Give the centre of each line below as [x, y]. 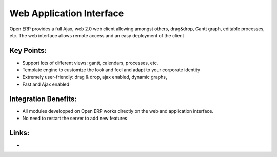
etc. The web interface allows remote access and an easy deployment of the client [97, 35]
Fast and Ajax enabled [46, 84]
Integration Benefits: [43, 99]
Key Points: [28, 51]
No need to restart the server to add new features [75, 119]
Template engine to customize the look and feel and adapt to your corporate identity [111, 70]
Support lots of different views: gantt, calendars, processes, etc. [90, 63]
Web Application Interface [67, 13]
